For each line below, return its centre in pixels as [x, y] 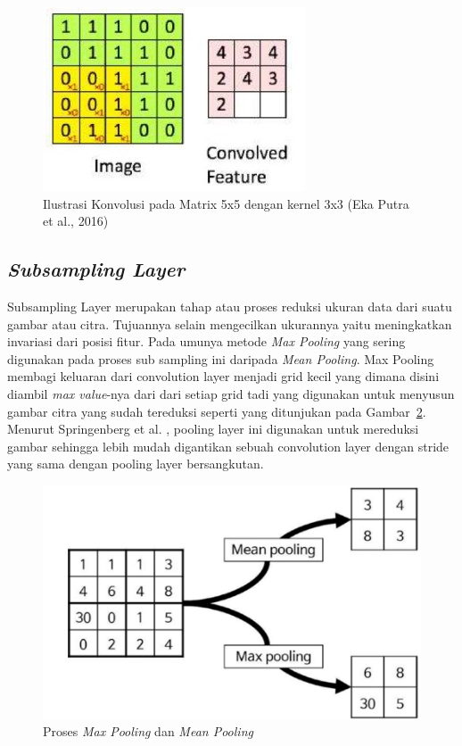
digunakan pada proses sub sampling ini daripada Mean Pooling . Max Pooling [221, 358]
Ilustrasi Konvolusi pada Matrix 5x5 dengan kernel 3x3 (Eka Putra [226, 203]
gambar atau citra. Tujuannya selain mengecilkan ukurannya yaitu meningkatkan [230, 323]
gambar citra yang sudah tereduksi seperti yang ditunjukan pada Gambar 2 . [217, 411]
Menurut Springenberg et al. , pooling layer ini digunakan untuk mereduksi [213, 429]
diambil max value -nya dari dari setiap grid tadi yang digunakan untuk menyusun [231, 393]
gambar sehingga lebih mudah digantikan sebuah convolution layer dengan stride [228, 446]
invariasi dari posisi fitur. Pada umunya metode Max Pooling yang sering [206, 341]
